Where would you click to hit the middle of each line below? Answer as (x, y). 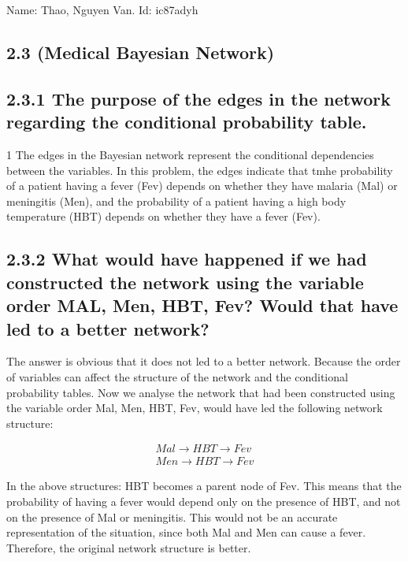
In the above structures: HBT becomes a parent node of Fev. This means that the (204, 486)
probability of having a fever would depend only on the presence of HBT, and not (204, 501)
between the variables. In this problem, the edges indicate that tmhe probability (200, 170)
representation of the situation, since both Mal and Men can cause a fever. (186, 532)
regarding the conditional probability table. (187, 122)
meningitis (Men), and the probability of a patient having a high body (176, 201)
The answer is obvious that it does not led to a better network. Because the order (204, 361)
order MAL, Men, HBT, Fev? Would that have (202, 305)
